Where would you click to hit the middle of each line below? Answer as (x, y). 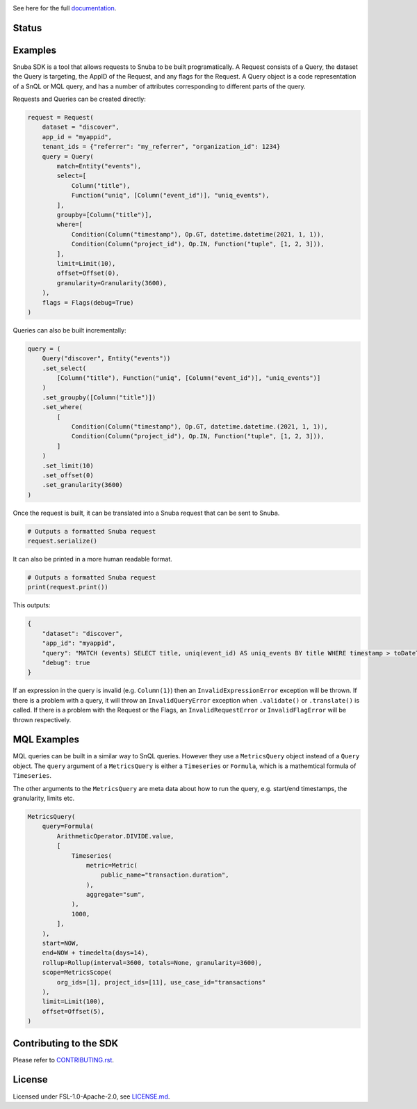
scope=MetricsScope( (77, 973)
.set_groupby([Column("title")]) (99, 397)
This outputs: (32, 605)
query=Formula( (68, 827)
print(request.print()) (68, 587)
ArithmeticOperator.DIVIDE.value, (115, 836)
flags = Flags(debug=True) (88, 302)
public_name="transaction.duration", (165, 875)
